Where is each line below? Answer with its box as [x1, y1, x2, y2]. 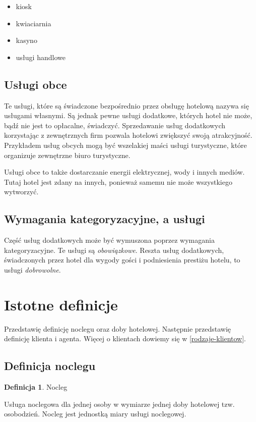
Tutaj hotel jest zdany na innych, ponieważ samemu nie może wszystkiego [4, 176, 232, 187]
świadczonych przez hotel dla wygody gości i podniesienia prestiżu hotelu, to [4, 254, 240, 265]
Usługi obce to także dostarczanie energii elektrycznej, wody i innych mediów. [4, 167, 245, 177]
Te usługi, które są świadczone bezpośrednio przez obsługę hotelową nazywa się [4, 100, 249, 111]
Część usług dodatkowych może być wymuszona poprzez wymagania [4, 235, 215, 245]
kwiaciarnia [16, 18, 51, 28]
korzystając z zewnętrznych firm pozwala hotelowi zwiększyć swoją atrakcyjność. [4, 130, 252, 140]
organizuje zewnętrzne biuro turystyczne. [4, 149, 131, 160]
